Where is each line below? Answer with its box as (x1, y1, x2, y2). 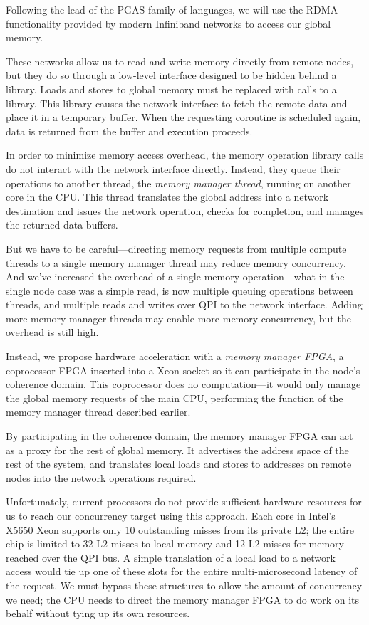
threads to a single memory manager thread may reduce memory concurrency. (6, 255, 346, 270)
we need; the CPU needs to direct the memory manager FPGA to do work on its (6, 592, 359, 606)
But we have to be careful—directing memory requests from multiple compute (6, 241, 347, 256)
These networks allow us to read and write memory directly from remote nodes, (6, 53, 354, 68)
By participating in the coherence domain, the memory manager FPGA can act (6, 429, 353, 443)
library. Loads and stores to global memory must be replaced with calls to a (6, 81, 337, 96)
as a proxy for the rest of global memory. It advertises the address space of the (6, 442, 349, 457)
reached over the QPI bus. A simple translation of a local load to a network (6, 550, 336, 564)
